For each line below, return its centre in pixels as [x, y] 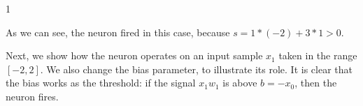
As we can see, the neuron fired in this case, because [118, 32]
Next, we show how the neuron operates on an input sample [134, 55]
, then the [316, 83]
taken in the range [318, 55]
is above [240, 83]
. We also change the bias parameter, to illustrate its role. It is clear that [197, 69]
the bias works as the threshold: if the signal [101, 83]
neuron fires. [32, 96]
